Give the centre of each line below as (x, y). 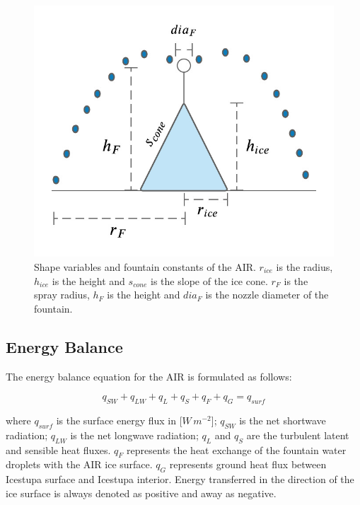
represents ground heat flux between (248, 464)
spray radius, (62, 295)
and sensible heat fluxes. (58, 449)
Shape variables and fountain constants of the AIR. (145, 267)
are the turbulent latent (298, 435)
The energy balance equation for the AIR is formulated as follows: (149, 376)
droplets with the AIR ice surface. (79, 464)
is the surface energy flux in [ (119, 420)
